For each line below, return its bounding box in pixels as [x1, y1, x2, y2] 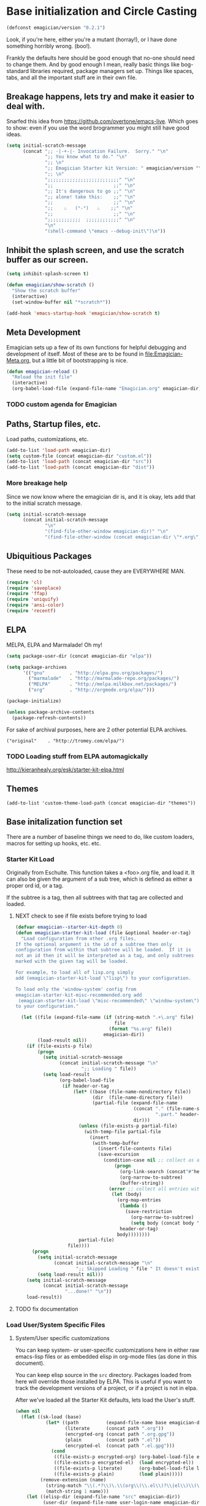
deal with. [6, 101, 45, 112]
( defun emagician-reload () [6, 369, 78, 375]
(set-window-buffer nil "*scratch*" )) [12, 299, 112, 305]
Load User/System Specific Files [6, 1321, 105, 1329]
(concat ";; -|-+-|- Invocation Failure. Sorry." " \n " [22, 148, 169, 154]
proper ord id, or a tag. [6, 881, 64, 889]
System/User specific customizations [15, 1335, 110, 1342]
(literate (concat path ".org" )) [64, 1425, 164, 1432]
